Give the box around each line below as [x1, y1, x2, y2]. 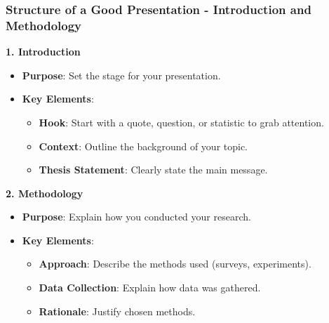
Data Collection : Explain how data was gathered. [39, 280, 261, 295]
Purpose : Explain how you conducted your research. [22, 209, 251, 224]
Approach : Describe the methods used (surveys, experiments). [39, 256, 311, 271]
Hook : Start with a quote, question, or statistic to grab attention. [39, 114, 324, 129]
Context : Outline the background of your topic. [39, 138, 248, 153]
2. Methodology [6, 185, 83, 200]
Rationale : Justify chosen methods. [39, 303, 196, 318]
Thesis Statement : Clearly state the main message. [39, 162, 268, 177]
